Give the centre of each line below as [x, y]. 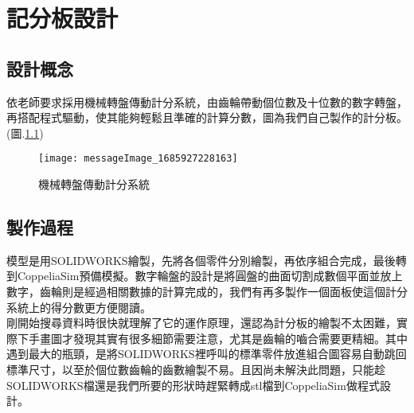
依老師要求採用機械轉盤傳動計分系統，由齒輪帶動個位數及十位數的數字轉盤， [207, 101]
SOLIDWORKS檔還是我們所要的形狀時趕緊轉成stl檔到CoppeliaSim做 [182, 385]
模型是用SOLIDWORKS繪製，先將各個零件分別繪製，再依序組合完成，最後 [201, 260]
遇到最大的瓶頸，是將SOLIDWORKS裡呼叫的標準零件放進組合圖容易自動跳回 [207, 354]
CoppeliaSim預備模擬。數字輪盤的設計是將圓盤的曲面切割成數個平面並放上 [210, 276]
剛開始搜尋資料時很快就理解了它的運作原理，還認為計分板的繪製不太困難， [201, 323]
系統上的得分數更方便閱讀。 [79, 307]
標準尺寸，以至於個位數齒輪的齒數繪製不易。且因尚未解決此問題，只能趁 [196, 369]
